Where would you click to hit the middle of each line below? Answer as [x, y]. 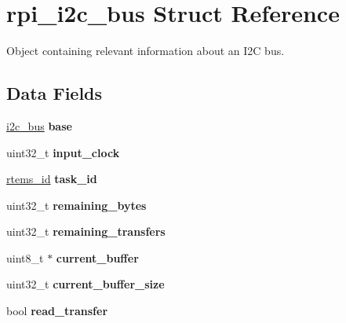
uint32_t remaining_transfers [86, 231]
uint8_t [25, 257]
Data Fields [55, 93]
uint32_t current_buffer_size [86, 284]
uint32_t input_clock [63, 152]
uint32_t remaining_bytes [76, 205]
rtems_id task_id [52, 179]
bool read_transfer [57, 311]
